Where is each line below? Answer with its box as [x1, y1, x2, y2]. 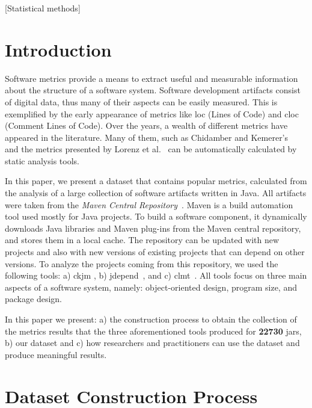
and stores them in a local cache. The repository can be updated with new [5, 233, 280, 246]
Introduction [5, 37, 112, 61]
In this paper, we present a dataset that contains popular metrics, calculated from [5, 175, 307, 187]
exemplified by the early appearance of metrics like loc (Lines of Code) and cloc [5, 107, 299, 120]
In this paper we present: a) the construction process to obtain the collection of [5, 313, 297, 325]
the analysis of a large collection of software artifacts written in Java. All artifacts [5, 187, 307, 199]
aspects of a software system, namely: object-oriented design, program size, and [5, 280, 297, 293]
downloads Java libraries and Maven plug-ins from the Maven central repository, [5, 221, 301, 234]
